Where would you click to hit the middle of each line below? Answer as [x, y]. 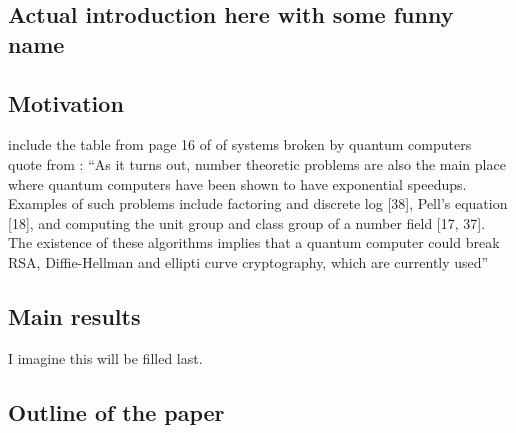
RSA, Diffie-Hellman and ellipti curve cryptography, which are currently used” [248, 261]
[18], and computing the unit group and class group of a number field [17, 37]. [247, 222]
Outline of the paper [116, 411]
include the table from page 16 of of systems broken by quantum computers [240, 144]
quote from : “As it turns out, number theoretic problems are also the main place [257, 163]
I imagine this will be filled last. [105, 357]
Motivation [66, 102]
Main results [74, 315]
